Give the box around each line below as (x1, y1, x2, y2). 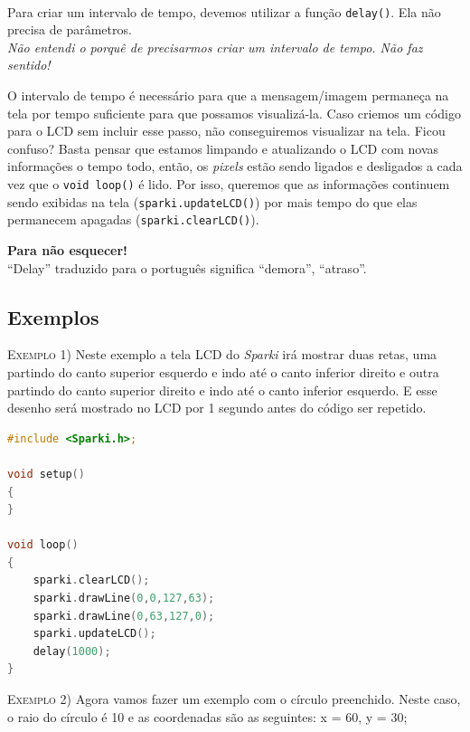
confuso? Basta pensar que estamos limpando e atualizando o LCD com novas (7, 138, 439, 157)
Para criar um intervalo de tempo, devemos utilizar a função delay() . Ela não (7, 2, 441, 21)
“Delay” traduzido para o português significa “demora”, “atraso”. (7, 258, 367, 277)
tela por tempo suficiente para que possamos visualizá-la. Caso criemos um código (7, 103, 461, 122)
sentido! (7, 55, 51, 74)
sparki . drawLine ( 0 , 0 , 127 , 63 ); (33, 592, 215, 605)
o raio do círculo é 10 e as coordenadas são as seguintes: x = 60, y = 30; (7, 707, 408, 726)
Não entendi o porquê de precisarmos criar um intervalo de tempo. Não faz (7, 37, 423, 56)
